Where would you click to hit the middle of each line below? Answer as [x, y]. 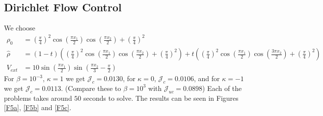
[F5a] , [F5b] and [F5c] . [38, 107]
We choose [20, 28]
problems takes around [38, 98]
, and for [207, 78]
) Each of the [222, 88]
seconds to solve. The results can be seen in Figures [161, 98]
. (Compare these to [91, 88]
